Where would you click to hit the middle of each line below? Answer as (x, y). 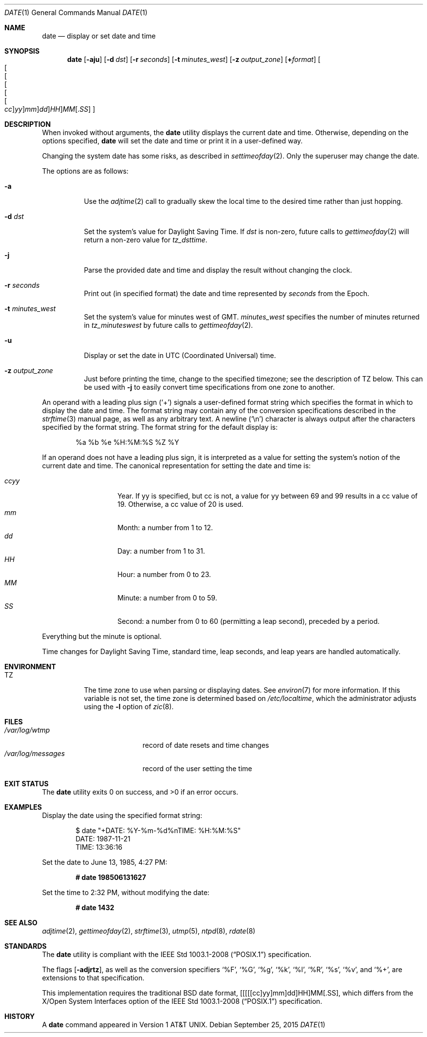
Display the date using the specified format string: (122, 815)
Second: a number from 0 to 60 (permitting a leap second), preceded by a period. (249, 621)
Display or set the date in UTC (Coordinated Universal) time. (180, 355)
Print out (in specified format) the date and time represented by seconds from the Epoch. (227, 293)
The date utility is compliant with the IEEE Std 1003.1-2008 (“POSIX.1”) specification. (177, 954)
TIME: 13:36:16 (99, 847)
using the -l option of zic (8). (129, 707)
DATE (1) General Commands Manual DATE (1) (76, 12)
